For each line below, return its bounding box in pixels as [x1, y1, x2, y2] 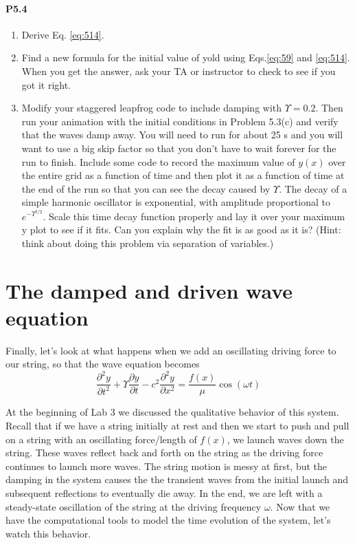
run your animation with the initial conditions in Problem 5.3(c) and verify [21, 114, 339, 128]
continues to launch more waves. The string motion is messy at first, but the [5, 458, 328, 473]
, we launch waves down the [227, 432, 344, 446]
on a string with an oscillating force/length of [5, 432, 197, 446]
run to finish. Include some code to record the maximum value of [21, 154, 295, 169]
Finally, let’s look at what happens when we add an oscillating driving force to [5, 343, 336, 357]
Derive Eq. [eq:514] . [21, 27, 104, 41]
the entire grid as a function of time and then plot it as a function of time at [21, 168, 345, 182]
